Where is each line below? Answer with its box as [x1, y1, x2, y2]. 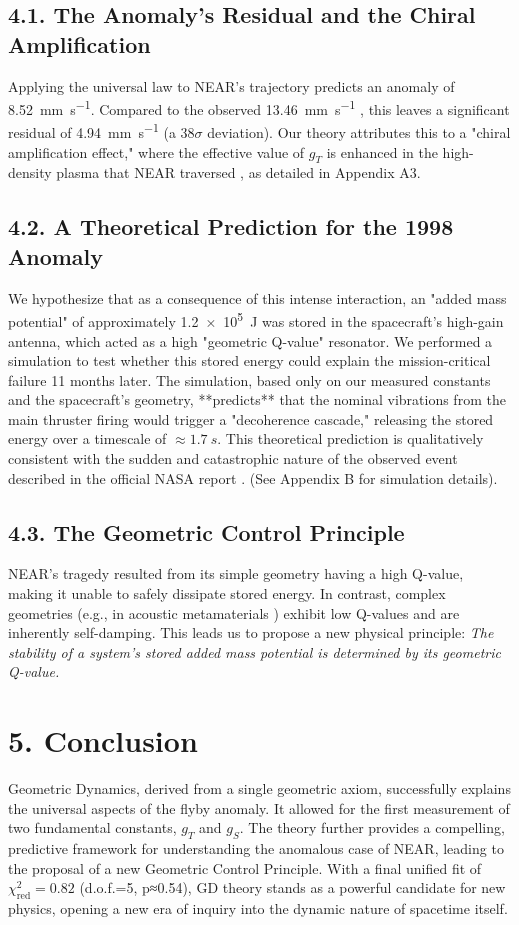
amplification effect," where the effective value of [8, 141, 305, 162]
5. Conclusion [8, 720, 198, 761]
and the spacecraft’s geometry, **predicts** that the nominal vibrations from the [8, 389, 506, 410]
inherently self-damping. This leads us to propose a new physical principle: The [8, 622, 494, 643]
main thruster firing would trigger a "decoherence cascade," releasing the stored [8, 408, 494, 429]
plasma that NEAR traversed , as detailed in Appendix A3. [56, 162, 421, 183]
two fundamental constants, [8, 817, 177, 838]
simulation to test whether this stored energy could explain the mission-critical [8, 350, 491, 371]
